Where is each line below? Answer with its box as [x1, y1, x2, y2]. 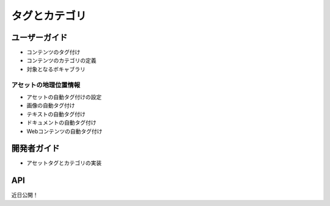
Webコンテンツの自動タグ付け [26, 127, 103, 135]
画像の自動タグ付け [26, 102, 75, 109]
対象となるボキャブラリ [26, 65, 86, 73]
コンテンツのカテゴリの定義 [26, 57, 97, 64]
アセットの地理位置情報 [11, 80, 81, 89]
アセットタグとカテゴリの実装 [26, 159, 102, 167]
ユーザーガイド [11, 32, 68, 43]
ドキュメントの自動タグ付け [26, 119, 97, 126]
